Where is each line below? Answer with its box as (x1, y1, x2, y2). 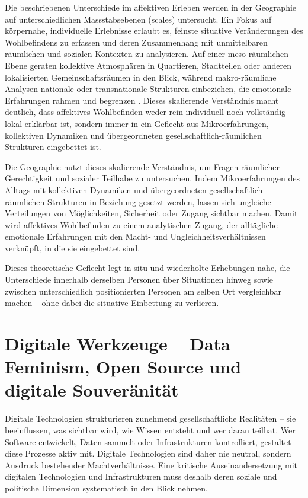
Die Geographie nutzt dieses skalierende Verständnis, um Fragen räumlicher (5, 160, 280, 173)
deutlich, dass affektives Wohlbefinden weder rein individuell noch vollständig (5, 106, 286, 118)
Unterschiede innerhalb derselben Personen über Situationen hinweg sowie (5, 273, 273, 286)
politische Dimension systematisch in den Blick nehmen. (5, 481, 208, 494)
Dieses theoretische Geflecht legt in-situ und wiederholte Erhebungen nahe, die (5, 261, 290, 274)
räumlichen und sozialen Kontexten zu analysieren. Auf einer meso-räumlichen (5, 47, 289, 60)
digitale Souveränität (5, 378, 179, 402)
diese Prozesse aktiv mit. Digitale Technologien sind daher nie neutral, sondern (5, 447, 291, 459)
